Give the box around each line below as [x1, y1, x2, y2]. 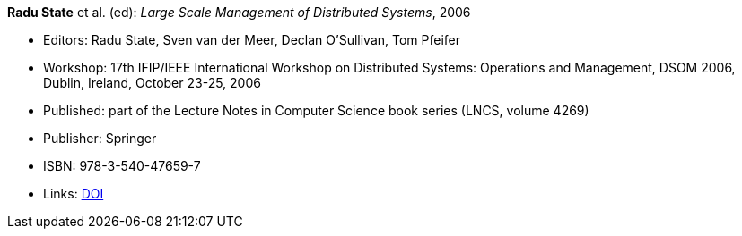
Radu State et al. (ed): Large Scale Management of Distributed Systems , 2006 [7, 4, 471, 20]
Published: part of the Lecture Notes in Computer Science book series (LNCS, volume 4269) [43, 103, 589, 118]
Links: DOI [43, 186, 104, 201]
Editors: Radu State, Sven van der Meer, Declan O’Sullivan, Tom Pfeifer [43, 32, 461, 47]
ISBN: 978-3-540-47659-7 [43, 158, 201, 173]
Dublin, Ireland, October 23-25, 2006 [43, 75, 261, 90]
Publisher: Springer [43, 131, 157, 146]
